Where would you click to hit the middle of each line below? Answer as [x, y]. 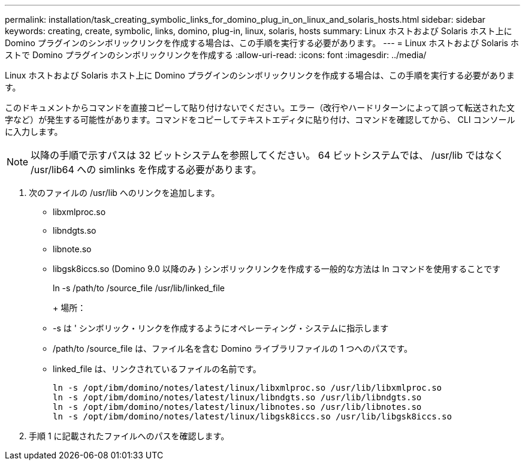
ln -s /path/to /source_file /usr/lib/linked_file [139, 288]
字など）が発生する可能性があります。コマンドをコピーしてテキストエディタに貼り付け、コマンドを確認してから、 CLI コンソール [260, 120]
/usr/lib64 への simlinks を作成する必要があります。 [146, 170]
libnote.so [72, 249]
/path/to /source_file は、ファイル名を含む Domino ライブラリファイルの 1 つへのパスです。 [233, 348]
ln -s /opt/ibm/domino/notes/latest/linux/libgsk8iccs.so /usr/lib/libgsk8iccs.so [252, 416]
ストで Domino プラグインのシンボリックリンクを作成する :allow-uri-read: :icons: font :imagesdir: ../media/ [216, 55]
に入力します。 [34, 132]
